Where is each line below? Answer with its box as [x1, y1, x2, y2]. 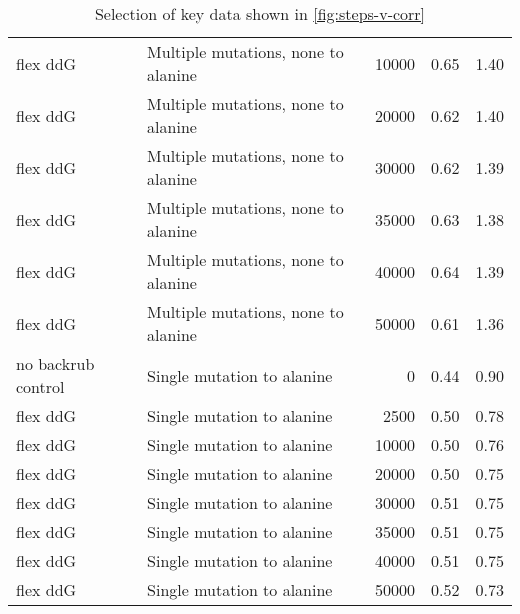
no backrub [16, 352, 95, 375]
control [16, 375, 65, 398]
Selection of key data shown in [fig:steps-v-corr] [94, 2, 426, 25]
